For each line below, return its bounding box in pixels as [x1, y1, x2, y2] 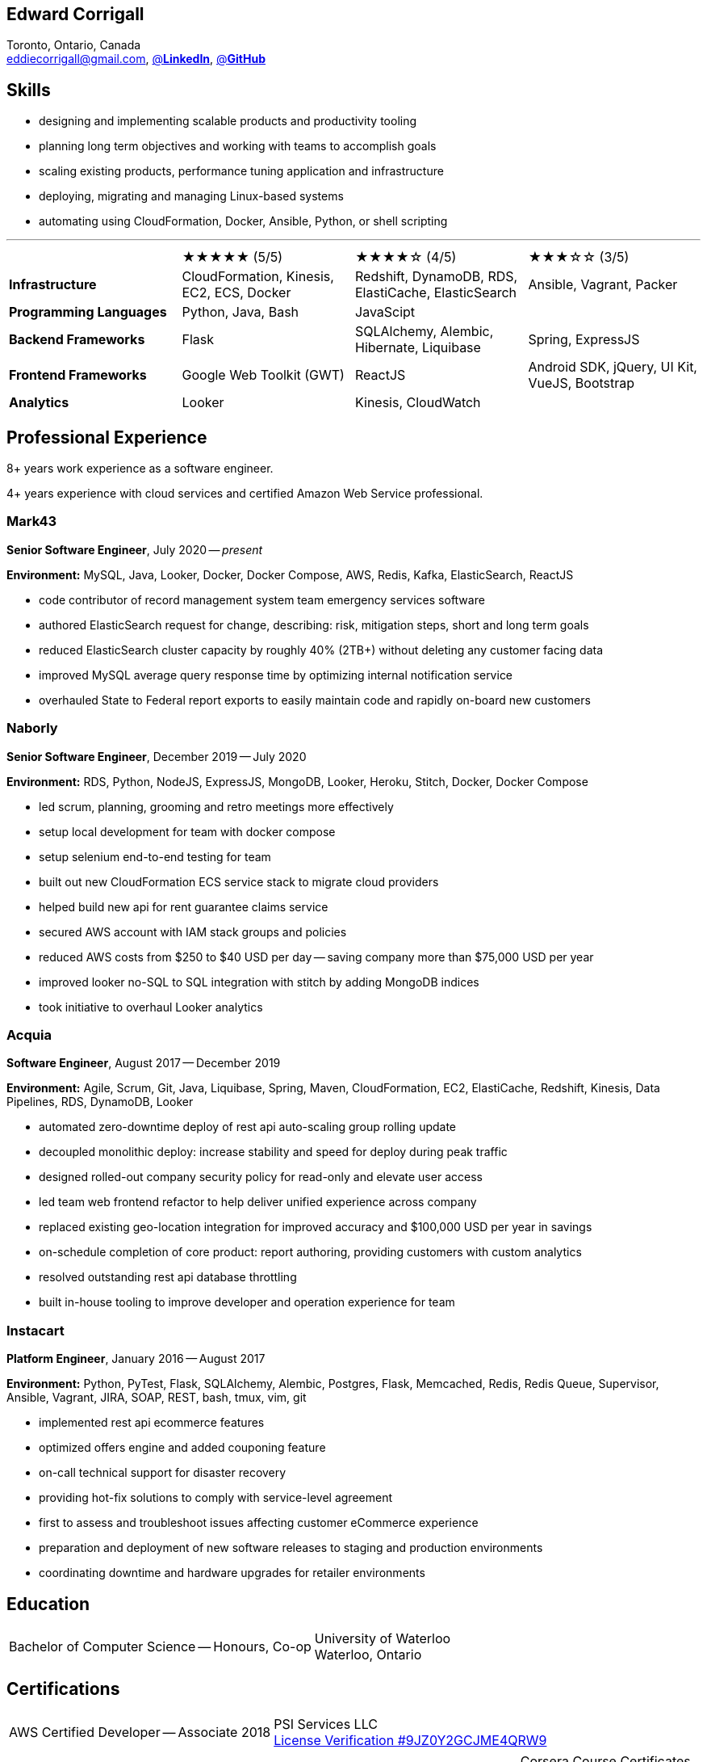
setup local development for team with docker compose [39, 824, 336, 839]
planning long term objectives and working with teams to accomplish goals [39, 139, 437, 153]
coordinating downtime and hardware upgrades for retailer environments [39, 1566, 425, 1580]
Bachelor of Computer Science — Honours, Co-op [9, 1638, 312, 1655]
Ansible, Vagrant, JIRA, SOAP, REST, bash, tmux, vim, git [6, 1390, 307, 1405]
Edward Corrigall [6, 4, 144, 24]
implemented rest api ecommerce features [39, 1415, 265, 1430]
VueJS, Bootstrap [528, 375, 635, 392]
